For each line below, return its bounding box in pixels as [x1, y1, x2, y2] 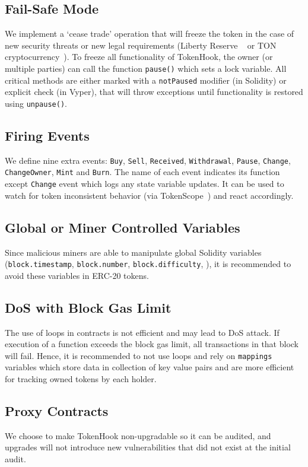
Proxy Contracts [5, 401, 109, 420]
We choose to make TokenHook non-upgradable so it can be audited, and [5, 429, 271, 441]
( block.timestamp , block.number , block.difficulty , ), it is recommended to [5, 258, 291, 270]
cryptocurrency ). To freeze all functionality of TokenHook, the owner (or [5, 50, 273, 63]
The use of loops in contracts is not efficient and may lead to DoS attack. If [5, 326, 280, 338]
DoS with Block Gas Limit [5, 298, 172, 316]
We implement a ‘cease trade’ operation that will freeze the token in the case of [5, 27, 294, 40]
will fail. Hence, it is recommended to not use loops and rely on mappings [5, 349, 272, 361]
